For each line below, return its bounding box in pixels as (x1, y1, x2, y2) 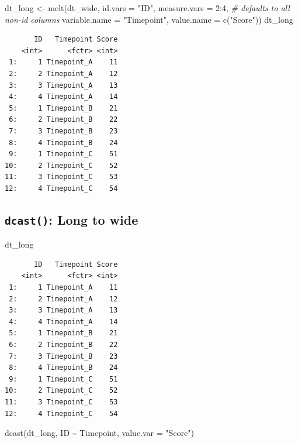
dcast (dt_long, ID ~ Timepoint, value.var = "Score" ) (5, 427, 194, 439)
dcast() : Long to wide (5, 210, 138, 228)
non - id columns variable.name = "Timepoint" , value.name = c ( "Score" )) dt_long (5, 13, 293, 25)
